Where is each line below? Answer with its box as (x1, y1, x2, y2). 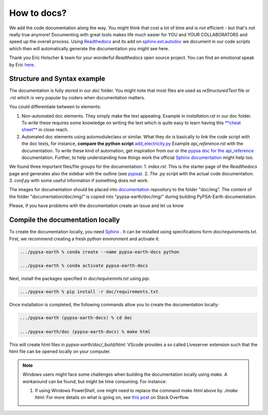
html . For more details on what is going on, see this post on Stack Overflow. (35, 395, 190, 401)
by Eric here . (9, 62, 35, 68)
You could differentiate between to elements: (9, 104, 101, 110)
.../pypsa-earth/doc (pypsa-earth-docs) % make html (19, 329, 151, 335)
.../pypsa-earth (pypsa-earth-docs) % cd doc (19, 315, 133, 321)
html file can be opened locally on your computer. (9, 348, 111, 354)
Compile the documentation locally (9, 216, 120, 224)
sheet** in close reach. (21, 127, 69, 133)
